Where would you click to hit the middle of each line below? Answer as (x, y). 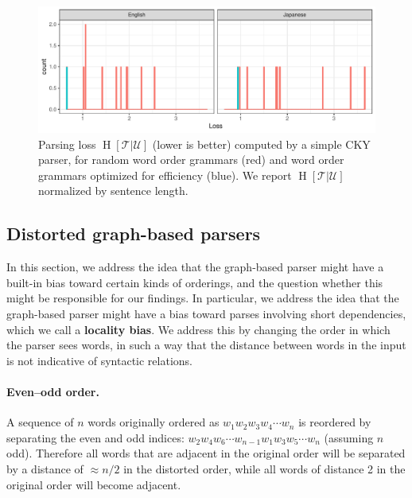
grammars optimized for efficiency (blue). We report (165, 175)
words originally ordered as (154, 422)
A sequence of (40, 422)
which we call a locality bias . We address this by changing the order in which (198, 329)
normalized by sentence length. (113, 191)
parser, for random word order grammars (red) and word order (191, 160)
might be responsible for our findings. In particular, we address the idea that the (203, 298)
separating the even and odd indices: (95, 437)
